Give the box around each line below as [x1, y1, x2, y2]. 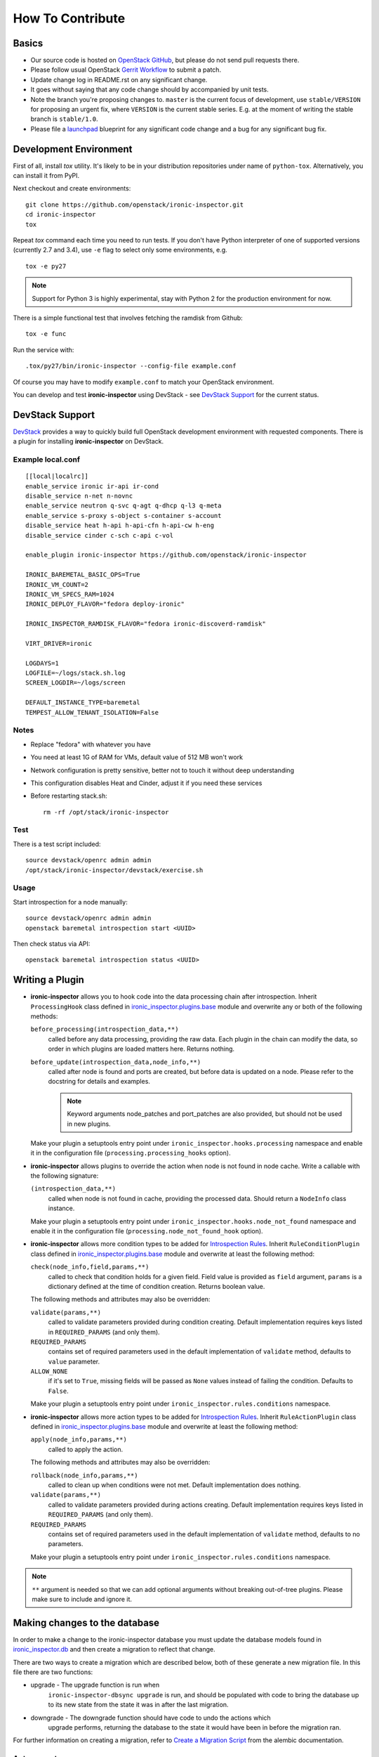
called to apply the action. [48, 1445, 123, 1453]
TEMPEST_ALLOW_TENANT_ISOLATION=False [25, 708, 159, 716]
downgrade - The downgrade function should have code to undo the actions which [30, 1713, 272, 1722]
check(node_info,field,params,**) [30, 1263, 149, 1271]
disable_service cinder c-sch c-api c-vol [25, 531, 174, 539]
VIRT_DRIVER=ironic [25, 640, 93, 647]
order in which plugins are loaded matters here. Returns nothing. [48, 1044, 235, 1053]
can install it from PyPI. [13, 171, 80, 180]
